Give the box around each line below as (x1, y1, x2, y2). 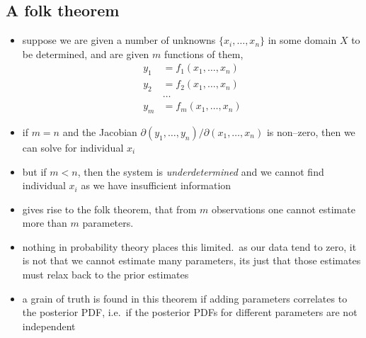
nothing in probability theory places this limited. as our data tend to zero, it (22, 239, 357, 254)
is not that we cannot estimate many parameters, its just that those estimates (22, 253, 361, 268)
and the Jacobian (62, 124, 137, 139)
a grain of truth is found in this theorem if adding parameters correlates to (22, 291, 348, 305)
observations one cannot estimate (212, 201, 355, 216)
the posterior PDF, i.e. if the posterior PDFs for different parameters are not (22, 305, 358, 320)
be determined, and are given (22, 46, 149, 61)
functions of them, (164, 46, 244, 61)
